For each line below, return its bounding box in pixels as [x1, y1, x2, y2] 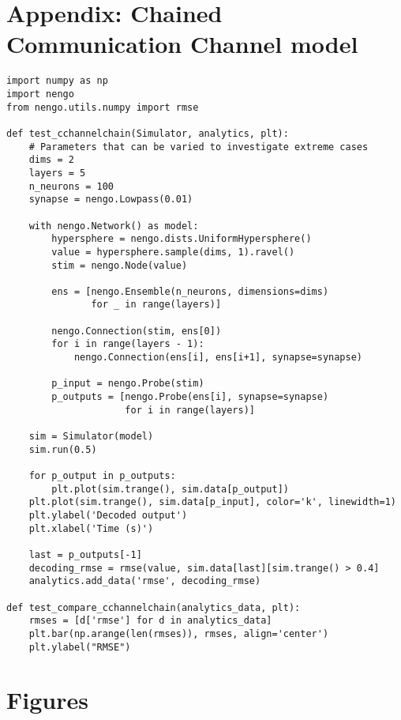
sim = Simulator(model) [28, 431, 154, 443]
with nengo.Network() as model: [28, 220, 199, 232]
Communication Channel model [6, 28, 358, 60]
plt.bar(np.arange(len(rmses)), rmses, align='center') [28, 628, 329, 639]
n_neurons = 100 [28, 180, 114, 192]
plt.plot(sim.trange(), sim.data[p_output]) [51, 483, 289, 495]
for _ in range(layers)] [91, 299, 222, 311]
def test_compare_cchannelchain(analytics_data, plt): [6, 601, 301, 613]
